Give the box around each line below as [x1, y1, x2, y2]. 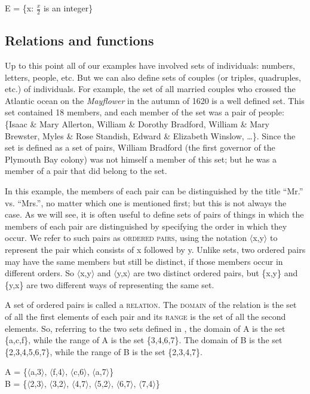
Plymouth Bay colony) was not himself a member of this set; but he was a [5, 152, 277, 165]
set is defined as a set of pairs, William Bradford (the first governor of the [5, 141, 275, 154]
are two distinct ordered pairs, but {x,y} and [133, 267, 298, 279]
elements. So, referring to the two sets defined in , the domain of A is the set [5, 322, 286, 334]
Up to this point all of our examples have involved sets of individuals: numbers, [5, 59, 295, 72]
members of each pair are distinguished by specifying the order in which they [5, 219, 287, 232]
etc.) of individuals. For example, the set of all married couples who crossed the [5, 83, 296, 95]
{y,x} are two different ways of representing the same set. [5, 278, 214, 291]
